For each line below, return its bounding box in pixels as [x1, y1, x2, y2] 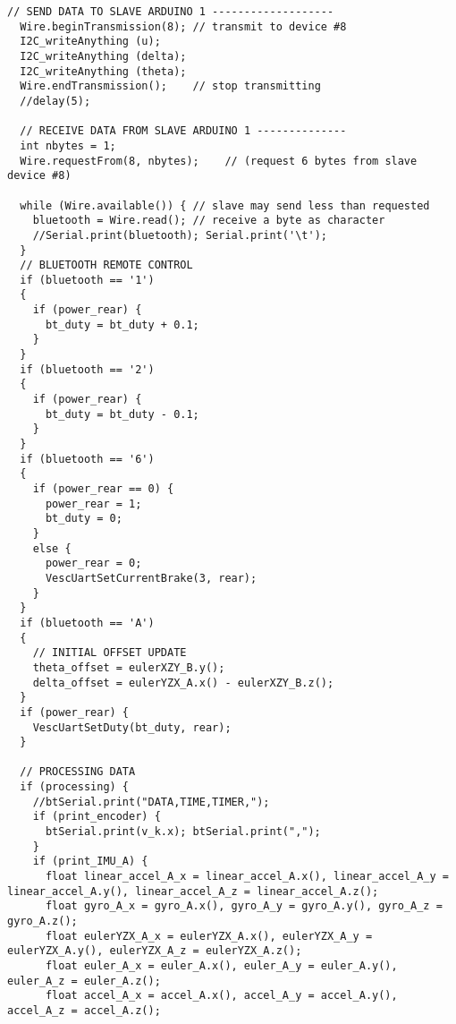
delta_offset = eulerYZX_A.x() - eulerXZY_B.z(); [32, 676, 334, 689]
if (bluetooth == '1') [20, 273, 155, 286]
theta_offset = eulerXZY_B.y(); [32, 661, 225, 674]
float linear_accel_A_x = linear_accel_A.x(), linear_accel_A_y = [45, 870, 449, 883]
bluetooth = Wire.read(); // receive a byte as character [32, 214, 385, 227]
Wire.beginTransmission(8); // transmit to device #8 [20, 20, 347, 33]
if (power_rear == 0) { [32, 482, 174, 495]
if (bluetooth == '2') [20, 363, 155, 376]
